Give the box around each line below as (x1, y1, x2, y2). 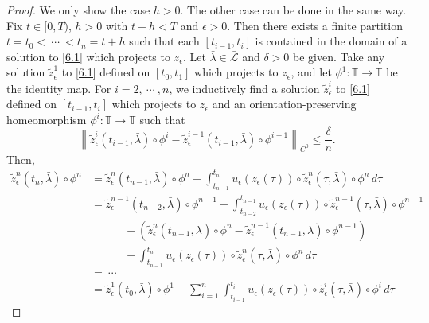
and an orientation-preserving (212, 95, 357, 112)
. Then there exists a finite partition (227, 17, 403, 33)
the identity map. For (6, 80, 111, 96)
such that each (129, 33, 200, 49)
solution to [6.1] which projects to (6, 48, 170, 64)
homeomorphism (6, 111, 87, 127)
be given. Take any (293, 48, 385, 64)
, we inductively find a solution (169, 80, 320, 96)
